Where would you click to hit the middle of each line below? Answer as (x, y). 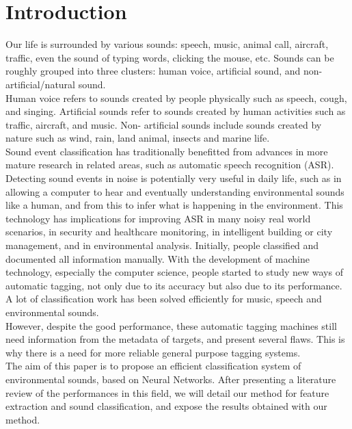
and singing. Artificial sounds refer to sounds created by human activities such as (176, 111)
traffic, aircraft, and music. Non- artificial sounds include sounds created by (164, 124)
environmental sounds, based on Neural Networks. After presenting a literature (171, 379)
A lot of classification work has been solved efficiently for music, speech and (164, 299)
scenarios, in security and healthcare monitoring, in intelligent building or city (169, 232)
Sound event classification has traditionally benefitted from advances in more (167, 151)
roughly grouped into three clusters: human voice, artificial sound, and (153, 71)
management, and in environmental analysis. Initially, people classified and (162, 245)
